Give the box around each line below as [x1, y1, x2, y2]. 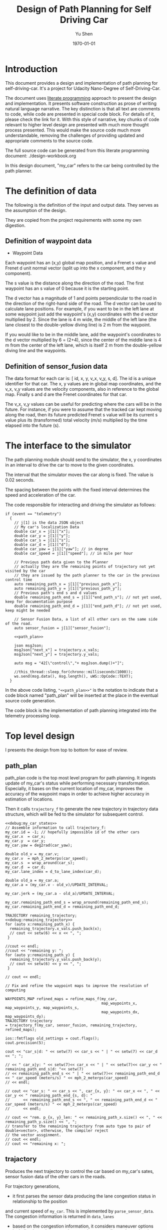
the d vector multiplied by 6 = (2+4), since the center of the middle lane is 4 [5, 337, 161, 343]
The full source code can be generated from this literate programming [5, 147, 149, 153]
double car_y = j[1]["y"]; [14, 533, 70, 539]
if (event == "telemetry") [5, 512, 61, 517]
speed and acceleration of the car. [5, 492, 76, 498]
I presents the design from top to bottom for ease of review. [5, 747, 128, 753]
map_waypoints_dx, [101, 1009, 140, 1014]
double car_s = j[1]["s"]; [14, 538, 70, 543]
